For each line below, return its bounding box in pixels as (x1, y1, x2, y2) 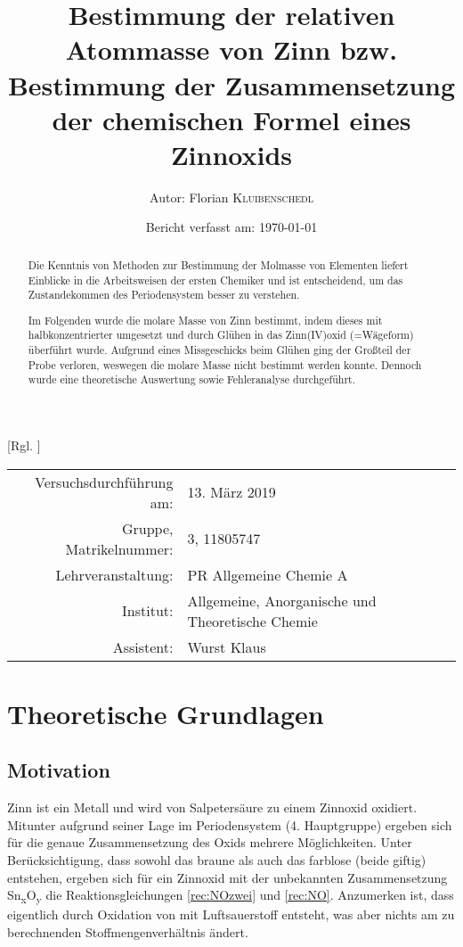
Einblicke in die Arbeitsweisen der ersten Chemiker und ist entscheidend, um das (28, 272, 403, 287)
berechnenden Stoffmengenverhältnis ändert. (7, 922, 248, 941)
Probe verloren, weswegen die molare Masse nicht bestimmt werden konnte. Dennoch (28, 357, 422, 372)
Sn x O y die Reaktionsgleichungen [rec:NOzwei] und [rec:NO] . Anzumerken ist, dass (7, 885, 454, 906)
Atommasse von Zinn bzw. (65, 31, 398, 68)
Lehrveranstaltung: (55, 564, 174, 585)
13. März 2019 (187, 482, 276, 503)
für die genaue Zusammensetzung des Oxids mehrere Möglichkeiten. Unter (7, 833, 412, 852)
